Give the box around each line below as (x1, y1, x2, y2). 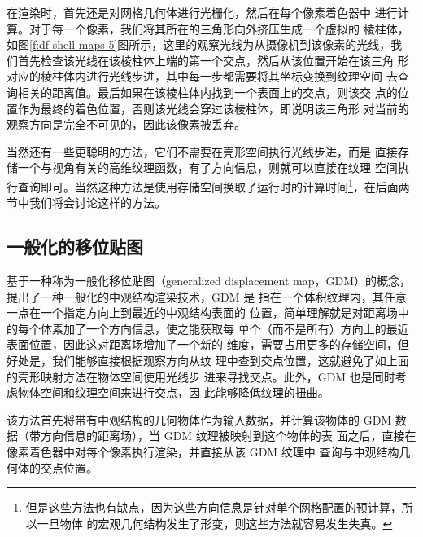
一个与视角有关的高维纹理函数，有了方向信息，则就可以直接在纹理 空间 (17, 159, 398, 176)
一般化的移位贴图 (7, 234, 143, 259)
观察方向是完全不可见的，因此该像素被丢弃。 (7, 116, 246, 133)
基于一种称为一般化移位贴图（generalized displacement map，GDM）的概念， (7, 271, 412, 288)
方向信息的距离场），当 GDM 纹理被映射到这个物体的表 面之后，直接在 (40, 427, 416, 444)
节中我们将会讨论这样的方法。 (7, 194, 166, 211)
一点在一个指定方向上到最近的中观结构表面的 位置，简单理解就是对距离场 (7, 304, 398, 321)
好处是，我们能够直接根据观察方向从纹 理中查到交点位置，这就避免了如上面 (7, 351, 409, 368)
